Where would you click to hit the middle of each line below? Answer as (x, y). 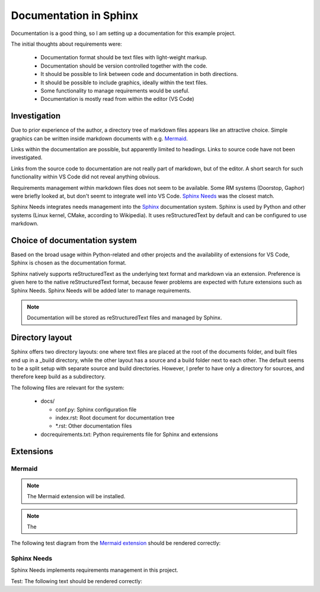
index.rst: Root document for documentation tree (115, 418)
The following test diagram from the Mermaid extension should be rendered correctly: (116, 543)
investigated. (27, 158)
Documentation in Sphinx (75, 15)
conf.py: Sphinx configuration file (96, 409)
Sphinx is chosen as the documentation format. (69, 263)
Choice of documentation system (74, 240)
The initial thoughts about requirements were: (67, 44)
